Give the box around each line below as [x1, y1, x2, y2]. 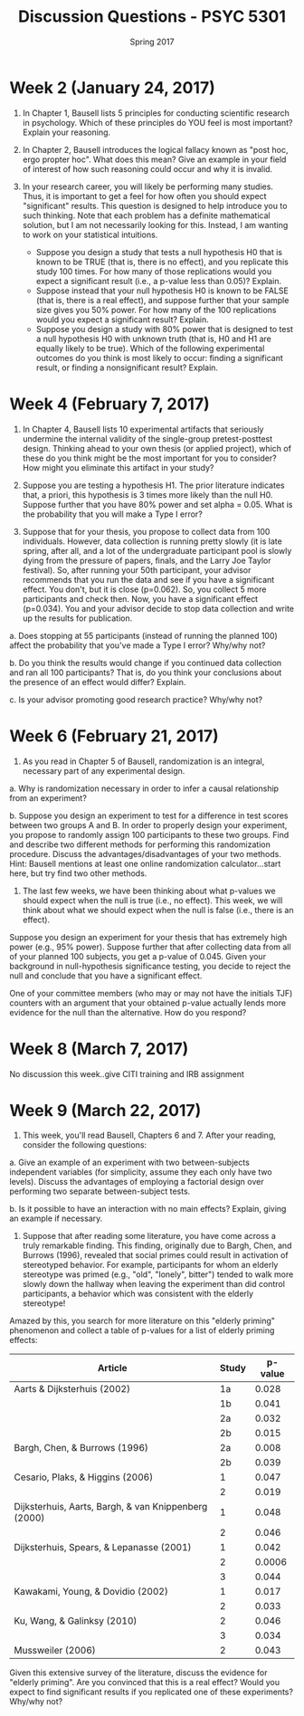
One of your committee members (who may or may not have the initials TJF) [9, 987, 293, 998]
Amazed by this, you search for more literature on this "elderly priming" [9, 1315, 276, 1327]
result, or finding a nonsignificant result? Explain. [35, 362, 219, 373]
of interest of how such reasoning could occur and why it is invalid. [22, 163, 273, 174]
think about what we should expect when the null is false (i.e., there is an [22, 904, 294, 915]
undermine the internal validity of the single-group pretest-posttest [22, 433, 273, 444]
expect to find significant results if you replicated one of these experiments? [9, 1686, 294, 1698]
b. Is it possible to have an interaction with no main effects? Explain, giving [9, 1204, 287, 1215]
